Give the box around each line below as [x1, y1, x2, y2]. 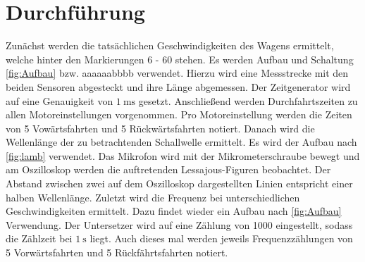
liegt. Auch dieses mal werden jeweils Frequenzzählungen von [89, 231, 353, 246]
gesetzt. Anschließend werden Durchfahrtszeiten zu [138, 93, 358, 108]
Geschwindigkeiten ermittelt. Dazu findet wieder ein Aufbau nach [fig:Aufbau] [6, 204, 342, 218]
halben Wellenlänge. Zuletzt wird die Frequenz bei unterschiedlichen [6, 189, 300, 204]
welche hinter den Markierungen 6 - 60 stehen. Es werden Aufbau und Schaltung [6, 51, 354, 66]
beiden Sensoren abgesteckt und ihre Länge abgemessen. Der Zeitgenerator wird [6, 79, 351, 94]
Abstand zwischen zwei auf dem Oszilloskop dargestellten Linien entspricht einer [6, 176, 353, 191]
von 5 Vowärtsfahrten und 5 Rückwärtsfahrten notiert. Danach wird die [6, 120, 315, 135]
